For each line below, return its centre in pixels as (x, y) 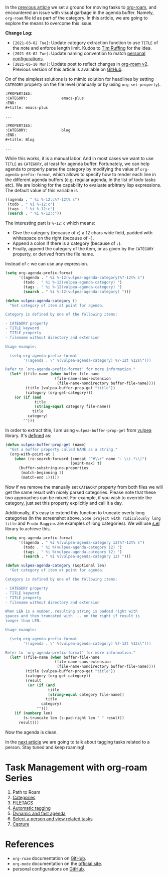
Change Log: (19, 33)
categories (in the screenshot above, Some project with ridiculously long (83, 518)
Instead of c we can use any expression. (47, 264)
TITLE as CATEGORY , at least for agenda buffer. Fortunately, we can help (77, 164)
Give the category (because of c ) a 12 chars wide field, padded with (82, 233)
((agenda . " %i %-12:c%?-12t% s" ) (42, 199)
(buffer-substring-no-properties (53, 468)
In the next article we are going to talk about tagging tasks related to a (77, 742)
